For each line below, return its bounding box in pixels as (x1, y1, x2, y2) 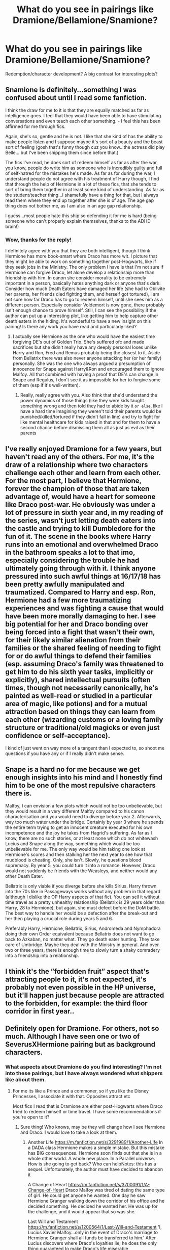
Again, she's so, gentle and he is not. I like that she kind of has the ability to (5, 133, 163, 139)
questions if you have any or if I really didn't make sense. (5, 750, 124, 757)
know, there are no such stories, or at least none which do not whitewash (5, 835, 158, 841)
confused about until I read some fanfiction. (5, 93, 147, 102)
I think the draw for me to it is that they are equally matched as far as (5, 107, 149, 113)
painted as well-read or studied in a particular (5, 692, 153, 700)
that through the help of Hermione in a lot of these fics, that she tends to (5, 181, 157, 187)
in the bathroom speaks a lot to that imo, (5, 548, 135, 557)
